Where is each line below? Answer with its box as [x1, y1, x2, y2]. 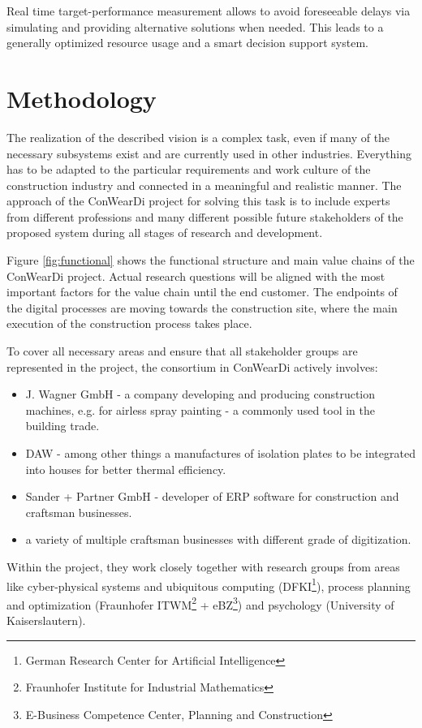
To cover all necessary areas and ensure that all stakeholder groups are [6, 342, 358, 360]
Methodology [6, 81, 157, 114]
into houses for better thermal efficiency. [25, 460, 226, 477]
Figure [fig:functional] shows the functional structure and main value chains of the [6, 252, 415, 269]
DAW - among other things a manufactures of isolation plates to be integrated [25, 445, 416, 461]
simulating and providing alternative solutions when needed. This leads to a [6, 18, 384, 35]
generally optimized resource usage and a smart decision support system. [6, 34, 368, 51]
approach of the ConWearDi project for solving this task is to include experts [6, 192, 390, 209]
